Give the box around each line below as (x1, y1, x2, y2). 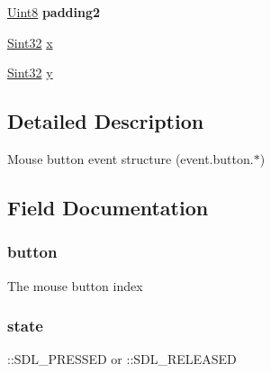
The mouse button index (7, 276, 143, 295)
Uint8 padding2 (7, 3, 101, 21)
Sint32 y (7, 63, 53, 82)
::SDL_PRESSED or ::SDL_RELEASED (7, 350, 237, 368)
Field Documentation (7, 193, 209, 221)
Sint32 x (7, 32, 53, 51)
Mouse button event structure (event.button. (7, 149, 254, 168)
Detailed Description (7, 107, 204, 135)
